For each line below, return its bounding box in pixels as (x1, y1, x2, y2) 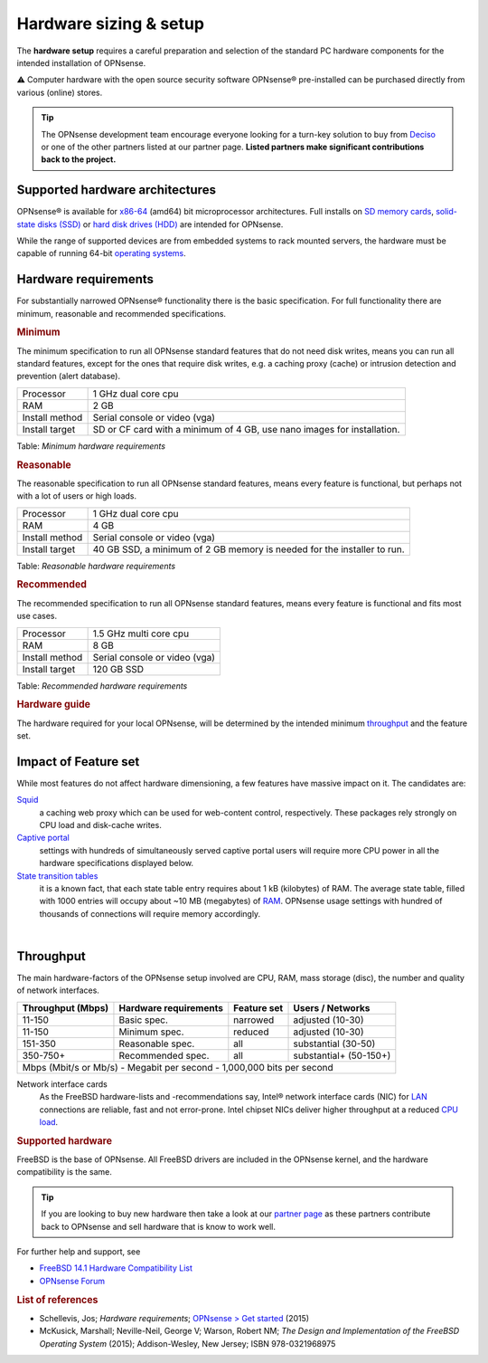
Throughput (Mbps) (22, 1001, 109, 1014)
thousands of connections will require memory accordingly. (39, 908, 261, 919)
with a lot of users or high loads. (16, 491, 137, 501)
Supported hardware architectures (16, 182, 217, 198)
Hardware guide (16, 698, 90, 710)
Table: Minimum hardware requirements (16, 440, 166, 452)
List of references (16, 1293, 99, 1306)
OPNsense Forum (39, 1275, 106, 1286)
